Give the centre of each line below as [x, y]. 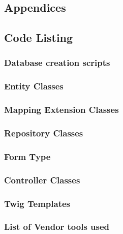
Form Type [27, 156]
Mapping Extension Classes [61, 110]
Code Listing [39, 38]
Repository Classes [44, 133]
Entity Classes [34, 86]
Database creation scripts [57, 63]
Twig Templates [37, 203]
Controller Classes [42, 180]
